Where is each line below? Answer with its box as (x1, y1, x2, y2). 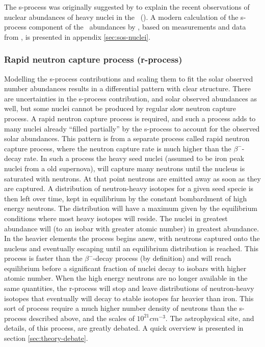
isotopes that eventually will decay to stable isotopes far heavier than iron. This (4, 292, 254, 303)
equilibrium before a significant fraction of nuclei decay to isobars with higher (4, 262, 247, 273)
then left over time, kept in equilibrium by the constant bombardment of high (4, 193, 247, 203)
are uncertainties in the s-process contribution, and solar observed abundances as (4, 93, 257, 103)
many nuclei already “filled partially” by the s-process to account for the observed (4, 123, 260, 134)
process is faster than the (4, 253, 83, 263)
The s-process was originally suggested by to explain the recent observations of (4, 2, 250, 12)
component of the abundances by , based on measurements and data (29, 21, 246, 32)
